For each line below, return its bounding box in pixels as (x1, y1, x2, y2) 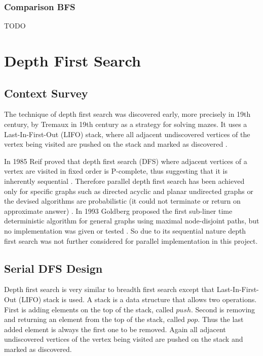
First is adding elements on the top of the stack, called (4, 304, 174, 314)
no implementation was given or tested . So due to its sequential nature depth (4, 225, 246, 236)
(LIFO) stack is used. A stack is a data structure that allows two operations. (18, 294, 257, 304)
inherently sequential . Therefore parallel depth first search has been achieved (4, 175, 245, 186)
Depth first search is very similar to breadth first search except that (4, 284, 215, 295)
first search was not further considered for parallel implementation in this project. (4, 235, 258, 246)
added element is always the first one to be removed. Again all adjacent (4, 323, 226, 334)
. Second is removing (191, 304, 255, 314)
